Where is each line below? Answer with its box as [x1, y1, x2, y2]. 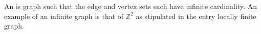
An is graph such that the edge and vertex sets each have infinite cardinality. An [4, 1, 257, 11]
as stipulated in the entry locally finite [136, 10, 256, 21]
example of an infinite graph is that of [4, 10, 124, 21]
